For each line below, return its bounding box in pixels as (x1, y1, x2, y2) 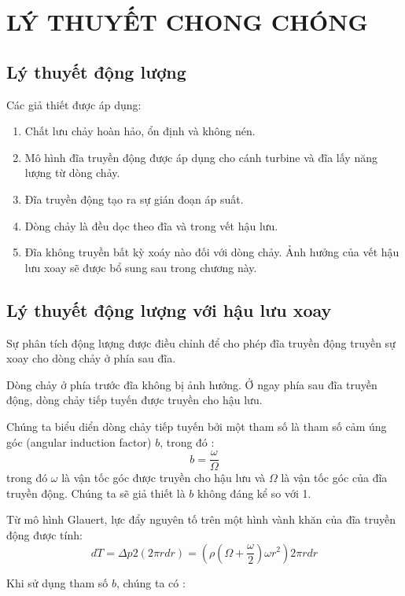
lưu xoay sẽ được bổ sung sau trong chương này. (24, 259, 257, 275)
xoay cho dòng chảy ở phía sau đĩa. (6, 350, 176, 366)
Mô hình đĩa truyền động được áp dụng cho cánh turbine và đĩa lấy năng (24, 149, 377, 165)
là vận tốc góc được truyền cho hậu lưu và (61, 469, 266, 486)
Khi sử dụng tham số (6, 574, 109, 590)
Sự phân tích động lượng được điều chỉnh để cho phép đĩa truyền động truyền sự (6, 334, 396, 351)
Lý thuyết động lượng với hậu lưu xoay (6, 297, 332, 322)
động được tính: (6, 526, 83, 543)
